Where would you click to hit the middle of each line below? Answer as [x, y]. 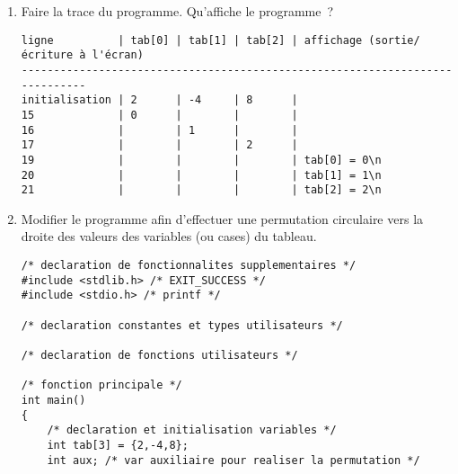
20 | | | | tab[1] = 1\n [201, 175]
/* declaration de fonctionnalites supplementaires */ [189, 265]
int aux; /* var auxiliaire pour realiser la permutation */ [233, 460]
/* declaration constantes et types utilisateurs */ [182, 325]
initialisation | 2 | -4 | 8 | [159, 100]
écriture [47, 55]
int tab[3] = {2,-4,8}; [118, 445]
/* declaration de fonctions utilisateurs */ [159, 355]
